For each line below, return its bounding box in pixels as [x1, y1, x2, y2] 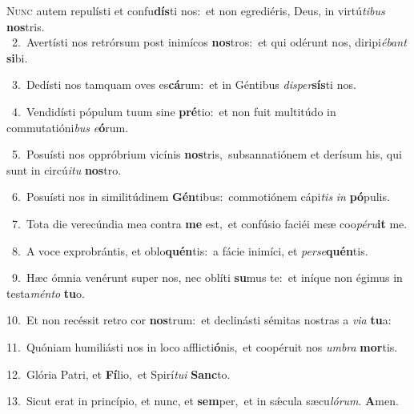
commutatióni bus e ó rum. [6, 119, 129, 135]
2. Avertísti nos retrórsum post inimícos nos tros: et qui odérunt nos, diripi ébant [11, 34, 407, 50]
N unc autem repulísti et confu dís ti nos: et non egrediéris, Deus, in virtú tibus [6, 2, 385, 18]
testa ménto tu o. [6, 284, 85, 301]
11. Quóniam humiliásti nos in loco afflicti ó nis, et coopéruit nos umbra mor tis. [6, 338, 398, 355]
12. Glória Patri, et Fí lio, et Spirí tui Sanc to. [6, 365, 231, 382]
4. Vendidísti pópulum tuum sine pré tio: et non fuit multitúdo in [11, 102, 336, 119]
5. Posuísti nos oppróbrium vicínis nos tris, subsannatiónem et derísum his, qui [11, 146, 402, 163]
